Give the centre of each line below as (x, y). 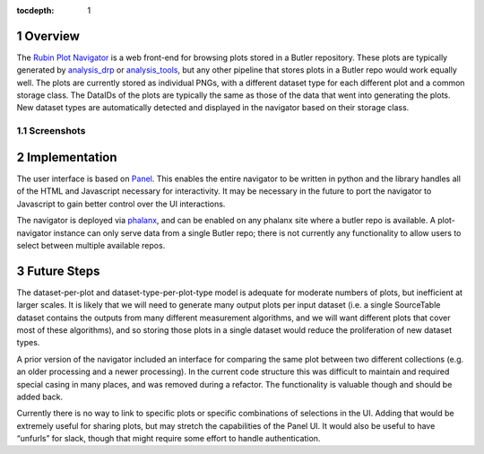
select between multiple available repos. (91, 245)
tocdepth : (35, 10)
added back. (39, 397)
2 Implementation (67, 157)
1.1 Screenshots (51, 131)
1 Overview (48, 36)
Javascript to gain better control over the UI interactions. (121, 204)
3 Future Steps (58, 271)
